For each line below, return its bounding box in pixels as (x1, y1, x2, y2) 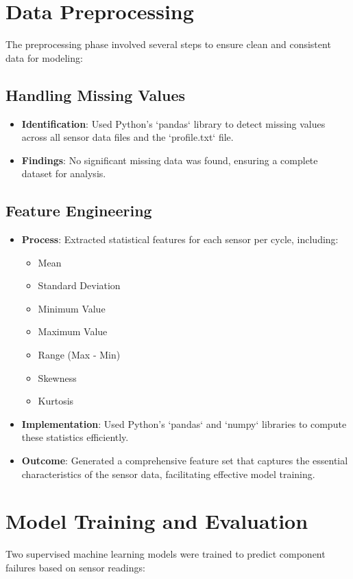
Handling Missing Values (5, 84, 186, 105)
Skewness (38, 370, 77, 385)
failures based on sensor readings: (5, 560, 145, 574)
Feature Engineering (5, 200, 152, 221)
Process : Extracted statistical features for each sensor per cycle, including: (21, 232, 339, 247)
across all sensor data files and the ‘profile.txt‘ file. (21, 130, 234, 144)
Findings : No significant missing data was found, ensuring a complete (21, 152, 318, 167)
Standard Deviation (38, 278, 121, 293)
